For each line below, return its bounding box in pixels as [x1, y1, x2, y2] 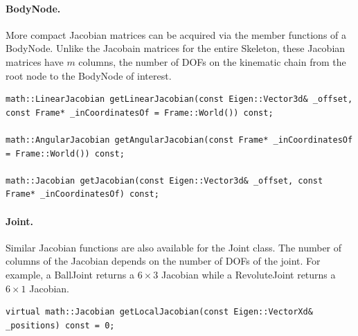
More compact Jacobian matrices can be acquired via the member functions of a [6, 27, 347, 42]
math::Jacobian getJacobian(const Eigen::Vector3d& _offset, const [6, 175, 323, 186]
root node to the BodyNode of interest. [6, 68, 172, 82]
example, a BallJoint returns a [6, 267, 135, 281]
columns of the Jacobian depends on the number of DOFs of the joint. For [6, 254, 321, 268]
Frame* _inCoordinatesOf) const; [6, 189, 159, 200]
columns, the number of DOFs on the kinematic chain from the [78, 54, 346, 69]
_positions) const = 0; [6, 320, 115, 330]
